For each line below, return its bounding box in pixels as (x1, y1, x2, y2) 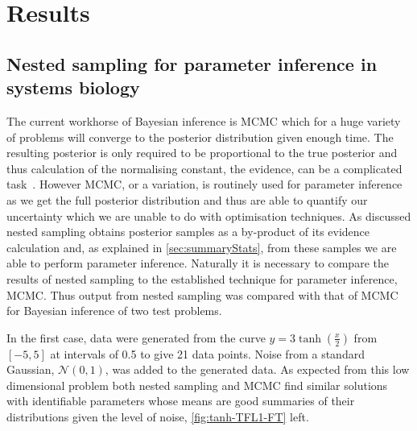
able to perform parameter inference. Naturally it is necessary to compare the (6, 255, 389, 271)
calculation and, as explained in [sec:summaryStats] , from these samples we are (6, 238, 397, 255)
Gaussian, (6, 361, 55, 378)
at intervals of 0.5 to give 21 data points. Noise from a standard (50, 345, 365, 362)
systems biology (6, 75, 140, 100)
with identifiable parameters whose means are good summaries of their (6, 392, 355, 409)
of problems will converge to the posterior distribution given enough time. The (6, 128, 394, 145)
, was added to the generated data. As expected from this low (105, 361, 410, 378)
